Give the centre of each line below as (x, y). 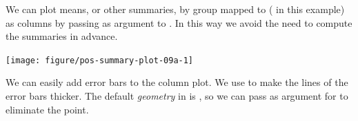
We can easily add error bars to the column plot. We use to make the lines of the (177, 82)
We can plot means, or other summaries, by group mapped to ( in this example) (175, 9)
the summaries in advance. (62, 36)
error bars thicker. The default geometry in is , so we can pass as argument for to (177, 96)
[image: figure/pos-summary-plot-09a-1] (100, 60)
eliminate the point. (47, 109)
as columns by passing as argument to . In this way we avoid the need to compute (179, 22)
